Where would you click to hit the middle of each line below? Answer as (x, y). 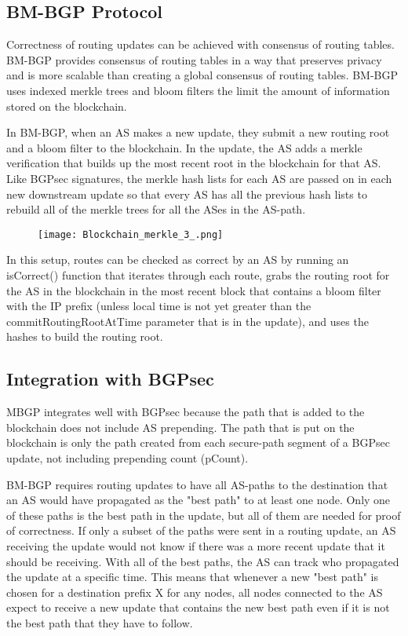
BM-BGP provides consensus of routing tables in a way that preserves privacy (194, 59)
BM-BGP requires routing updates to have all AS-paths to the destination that (197, 484)
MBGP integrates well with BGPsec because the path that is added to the (186, 412)
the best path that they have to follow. (100, 622)
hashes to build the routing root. (85, 336)
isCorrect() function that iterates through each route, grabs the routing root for (198, 274)
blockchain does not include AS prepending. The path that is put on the (180, 427)
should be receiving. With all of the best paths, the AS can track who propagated (203, 561)
